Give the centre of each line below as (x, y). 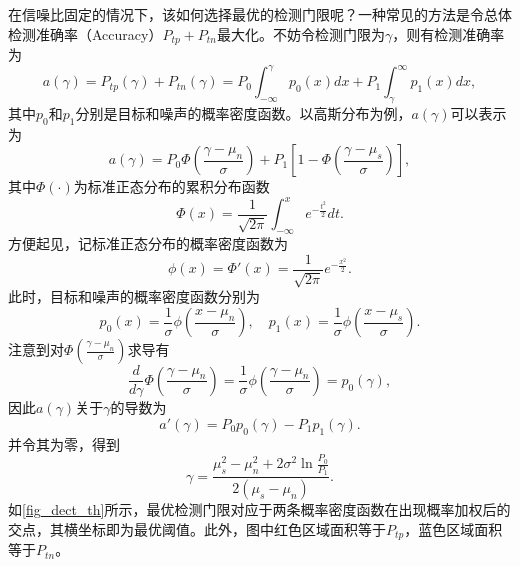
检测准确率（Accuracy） (85, 33)
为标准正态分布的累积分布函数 (171, 186)
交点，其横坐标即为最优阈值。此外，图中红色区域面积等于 (197, 528)
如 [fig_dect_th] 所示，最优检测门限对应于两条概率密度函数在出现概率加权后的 (259, 509)
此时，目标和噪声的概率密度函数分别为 (134, 296)
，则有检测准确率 (448, 33)
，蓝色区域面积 (453, 528)
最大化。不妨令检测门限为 (301, 33)
